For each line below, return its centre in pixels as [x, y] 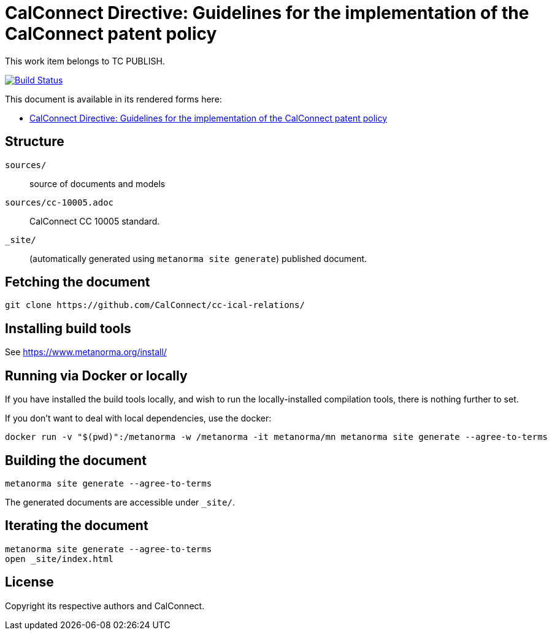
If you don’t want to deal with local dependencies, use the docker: [138, 418]
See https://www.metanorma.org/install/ [86, 352]
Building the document [76, 460]
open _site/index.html [59, 559]
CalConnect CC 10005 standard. [95, 221]
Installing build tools [68, 328]
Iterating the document [77, 526]
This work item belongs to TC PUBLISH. [85, 61]
